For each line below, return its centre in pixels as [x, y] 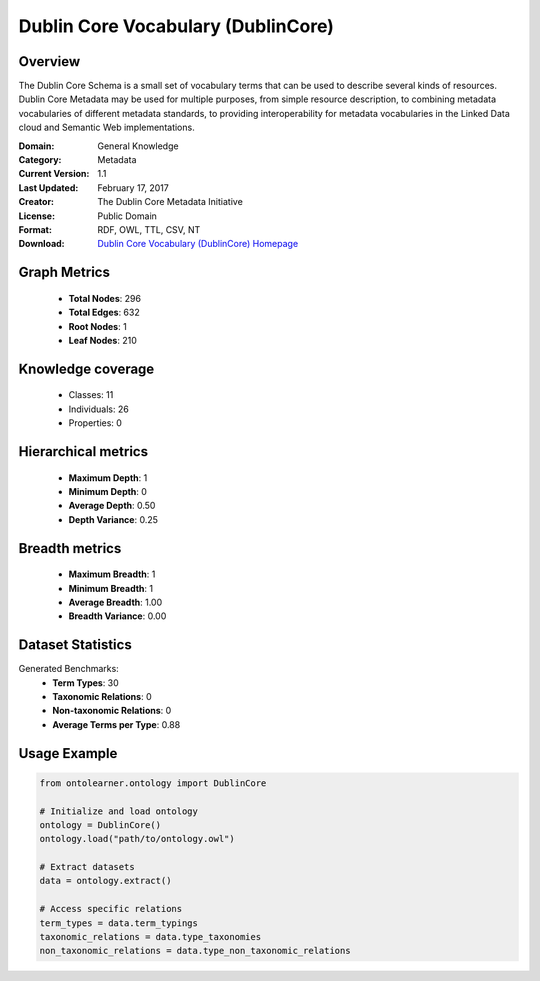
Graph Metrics [64, 272]
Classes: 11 [91, 395]
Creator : [36, 202]
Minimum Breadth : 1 [111, 588]
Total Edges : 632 [104, 312]
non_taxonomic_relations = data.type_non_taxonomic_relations [195, 951]
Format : [35, 229]
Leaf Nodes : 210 [102, 340]
